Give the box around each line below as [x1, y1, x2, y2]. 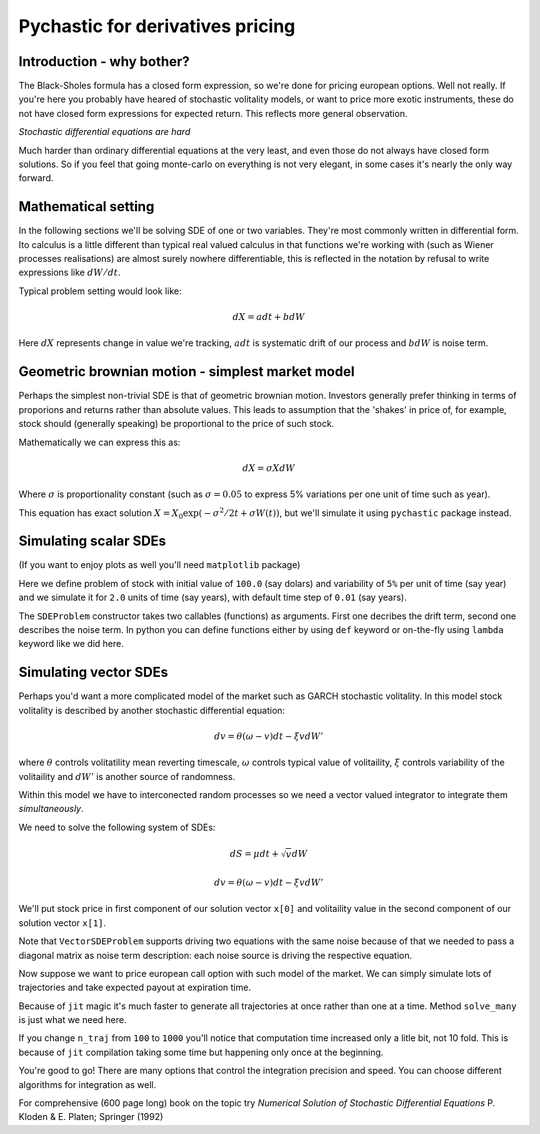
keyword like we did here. [18, 638, 124, 650]
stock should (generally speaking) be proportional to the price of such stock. [18, 418, 335, 430]
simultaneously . [18, 803, 84, 815]
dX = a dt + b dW [232, 311, 305, 323]
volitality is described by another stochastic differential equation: [18, 704, 285, 716]
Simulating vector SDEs [18, 664, 169, 681]
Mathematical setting [18, 198, 155, 215]
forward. [18, 172, 54, 184]
